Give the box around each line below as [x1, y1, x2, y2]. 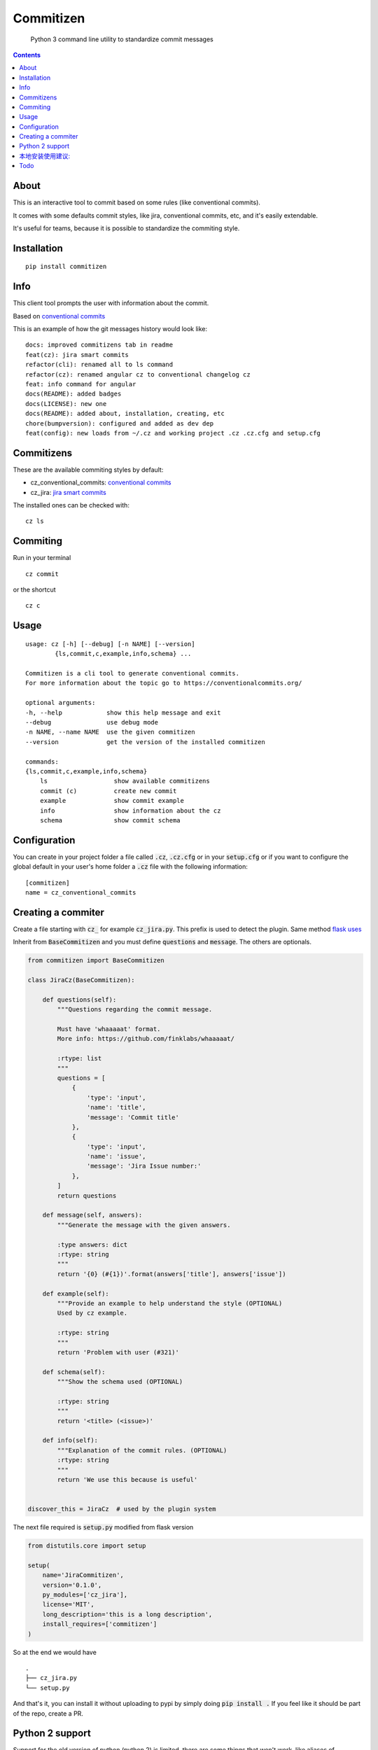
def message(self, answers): [42, 1211, 143, 1219]
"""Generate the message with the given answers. [57, 1221, 231, 1228]
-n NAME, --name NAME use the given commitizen [25, 728, 195, 736]
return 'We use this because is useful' [57, 1476, 198, 1483]
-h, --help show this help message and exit [25, 708, 221, 717]
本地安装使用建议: [19, 151, 71, 160]
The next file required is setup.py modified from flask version [13, 1523, 194, 1532]
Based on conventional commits [13, 311, 106, 320]
